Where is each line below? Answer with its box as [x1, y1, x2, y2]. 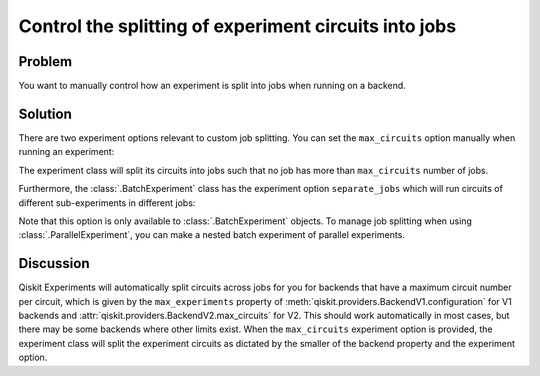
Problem [18, 53, 73, 70]
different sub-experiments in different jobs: [18, 196, 196, 209]
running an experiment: [18, 146, 115, 158]
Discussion [18, 255, 90, 272]
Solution [18, 105, 72, 122]
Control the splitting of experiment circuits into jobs [18, 15, 457, 37]
